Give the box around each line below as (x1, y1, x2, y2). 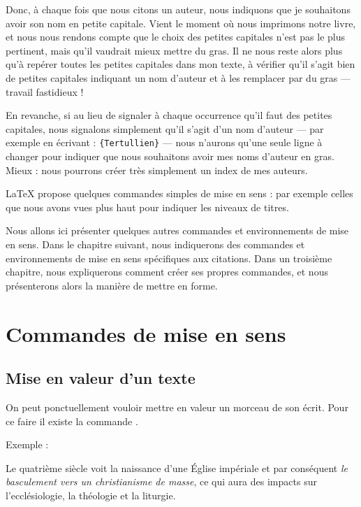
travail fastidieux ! (6, 84, 84, 99)
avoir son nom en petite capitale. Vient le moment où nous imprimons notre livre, (6, 15, 356, 30)
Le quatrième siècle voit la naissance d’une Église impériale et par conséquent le (6, 460, 348, 475)
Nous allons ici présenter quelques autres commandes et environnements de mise (6, 223, 349, 238)
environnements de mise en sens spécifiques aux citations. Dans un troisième (6, 250, 332, 265)
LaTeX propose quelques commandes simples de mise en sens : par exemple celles (6, 186, 353, 201)
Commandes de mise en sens (6, 319, 286, 348)
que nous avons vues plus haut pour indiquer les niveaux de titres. (6, 199, 289, 214)
